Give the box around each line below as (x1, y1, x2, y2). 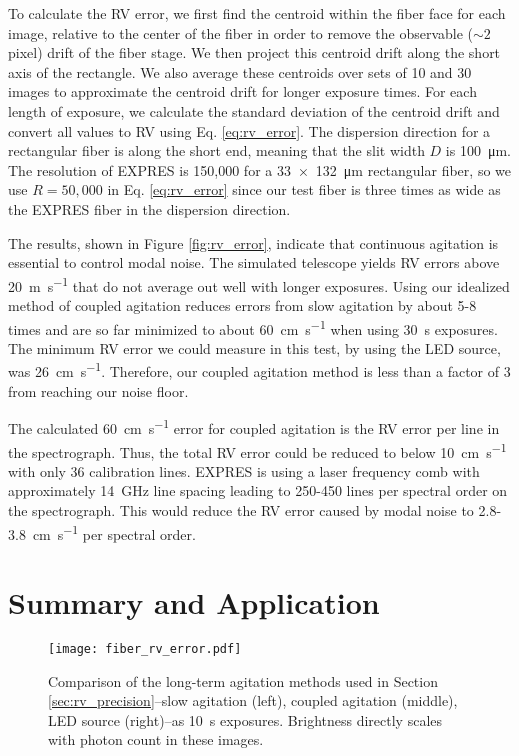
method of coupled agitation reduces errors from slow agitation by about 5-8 (8, 294, 477, 315)
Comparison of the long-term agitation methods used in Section (48, 670, 438, 691)
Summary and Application (8, 581, 380, 622)
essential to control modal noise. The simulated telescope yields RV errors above (8, 252, 500, 273)
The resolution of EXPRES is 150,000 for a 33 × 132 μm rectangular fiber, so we (8, 159, 511, 180)
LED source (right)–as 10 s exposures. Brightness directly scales (48, 709, 443, 730)
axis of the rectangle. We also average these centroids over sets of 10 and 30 (8, 61, 472, 82)
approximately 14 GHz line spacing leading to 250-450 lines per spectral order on (8, 480, 508, 501)
